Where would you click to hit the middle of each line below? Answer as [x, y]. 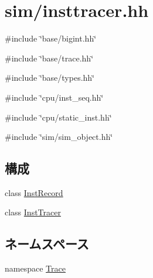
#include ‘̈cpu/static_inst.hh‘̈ [58, 117]
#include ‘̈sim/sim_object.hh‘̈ [59, 137]
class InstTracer [33, 212]
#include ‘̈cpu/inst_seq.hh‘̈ [54, 97]
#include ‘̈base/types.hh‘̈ [50, 78]
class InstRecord [34, 192]
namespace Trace [35, 268]
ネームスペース [47, 244]
